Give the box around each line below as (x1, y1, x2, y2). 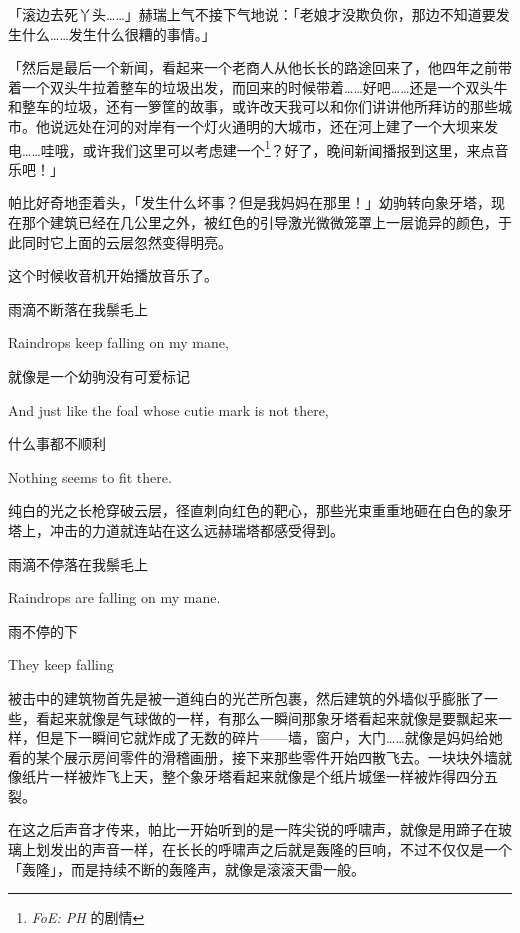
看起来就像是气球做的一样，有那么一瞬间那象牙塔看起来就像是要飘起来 (35, 707, 498, 728)
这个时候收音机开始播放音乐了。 (8, 265, 218, 286)
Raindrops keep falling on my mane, (8, 332, 229, 353)
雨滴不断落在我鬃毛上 (8, 298, 148, 319)
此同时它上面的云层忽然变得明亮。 (8, 231, 232, 252)
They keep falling (8, 654, 114, 675)
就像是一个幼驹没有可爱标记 (8, 365, 190, 386)
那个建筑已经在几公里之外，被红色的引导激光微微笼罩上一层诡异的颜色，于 (21, 212, 512, 232)
